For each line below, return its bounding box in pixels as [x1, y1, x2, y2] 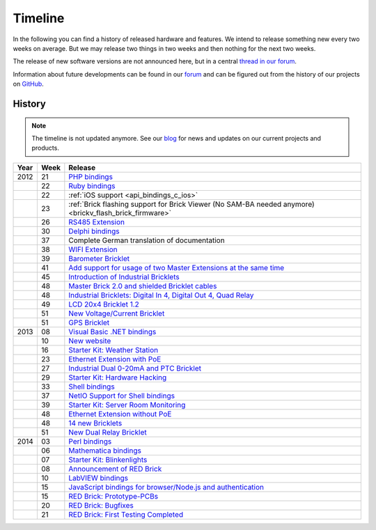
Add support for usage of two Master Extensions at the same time [68, 263, 285, 272]
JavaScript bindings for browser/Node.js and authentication [68, 482, 265, 492]
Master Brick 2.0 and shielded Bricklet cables [68, 281, 217, 290]
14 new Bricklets [68, 418, 123, 428]
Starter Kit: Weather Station [68, 345, 159, 354]
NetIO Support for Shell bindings [68, 391, 175, 400]
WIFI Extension [68, 244, 118, 254]
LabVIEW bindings [68, 473, 129, 483]
